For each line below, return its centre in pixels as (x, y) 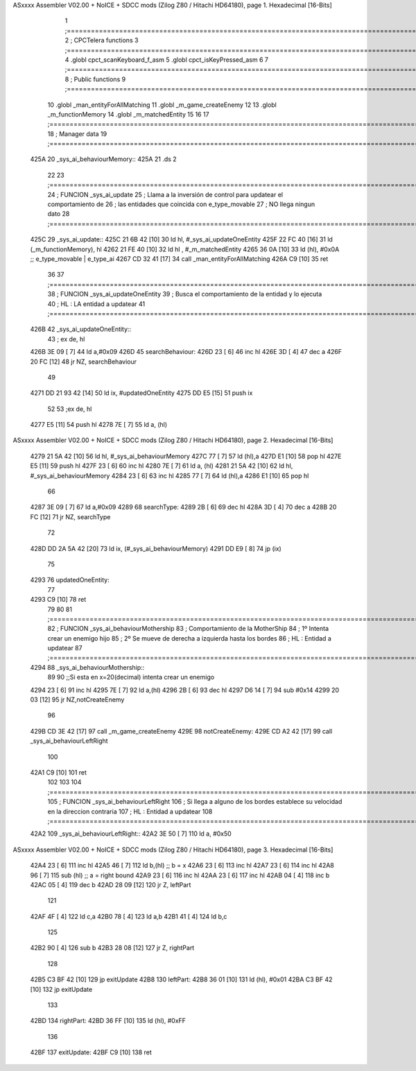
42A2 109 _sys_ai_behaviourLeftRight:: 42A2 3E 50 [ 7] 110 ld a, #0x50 (131, 834)
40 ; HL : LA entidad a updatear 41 (96, 304)
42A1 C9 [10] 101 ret (58, 773)
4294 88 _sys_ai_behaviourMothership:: (87, 667)
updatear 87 (65, 648)
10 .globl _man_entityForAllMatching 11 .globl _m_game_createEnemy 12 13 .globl (162, 105)
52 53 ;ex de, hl (70, 409)
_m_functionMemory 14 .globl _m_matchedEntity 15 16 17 (128, 114)
